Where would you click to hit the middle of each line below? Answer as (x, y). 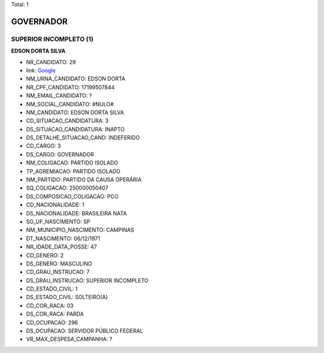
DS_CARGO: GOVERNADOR (60, 154)
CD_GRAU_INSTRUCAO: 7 (58, 272)
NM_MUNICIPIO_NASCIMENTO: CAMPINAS (80, 230)
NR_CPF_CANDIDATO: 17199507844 (70, 87)
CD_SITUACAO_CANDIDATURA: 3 (67, 121)
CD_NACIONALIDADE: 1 (55, 205)
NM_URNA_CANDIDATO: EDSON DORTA (76, 79)
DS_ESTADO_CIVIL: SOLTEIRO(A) (67, 297)
